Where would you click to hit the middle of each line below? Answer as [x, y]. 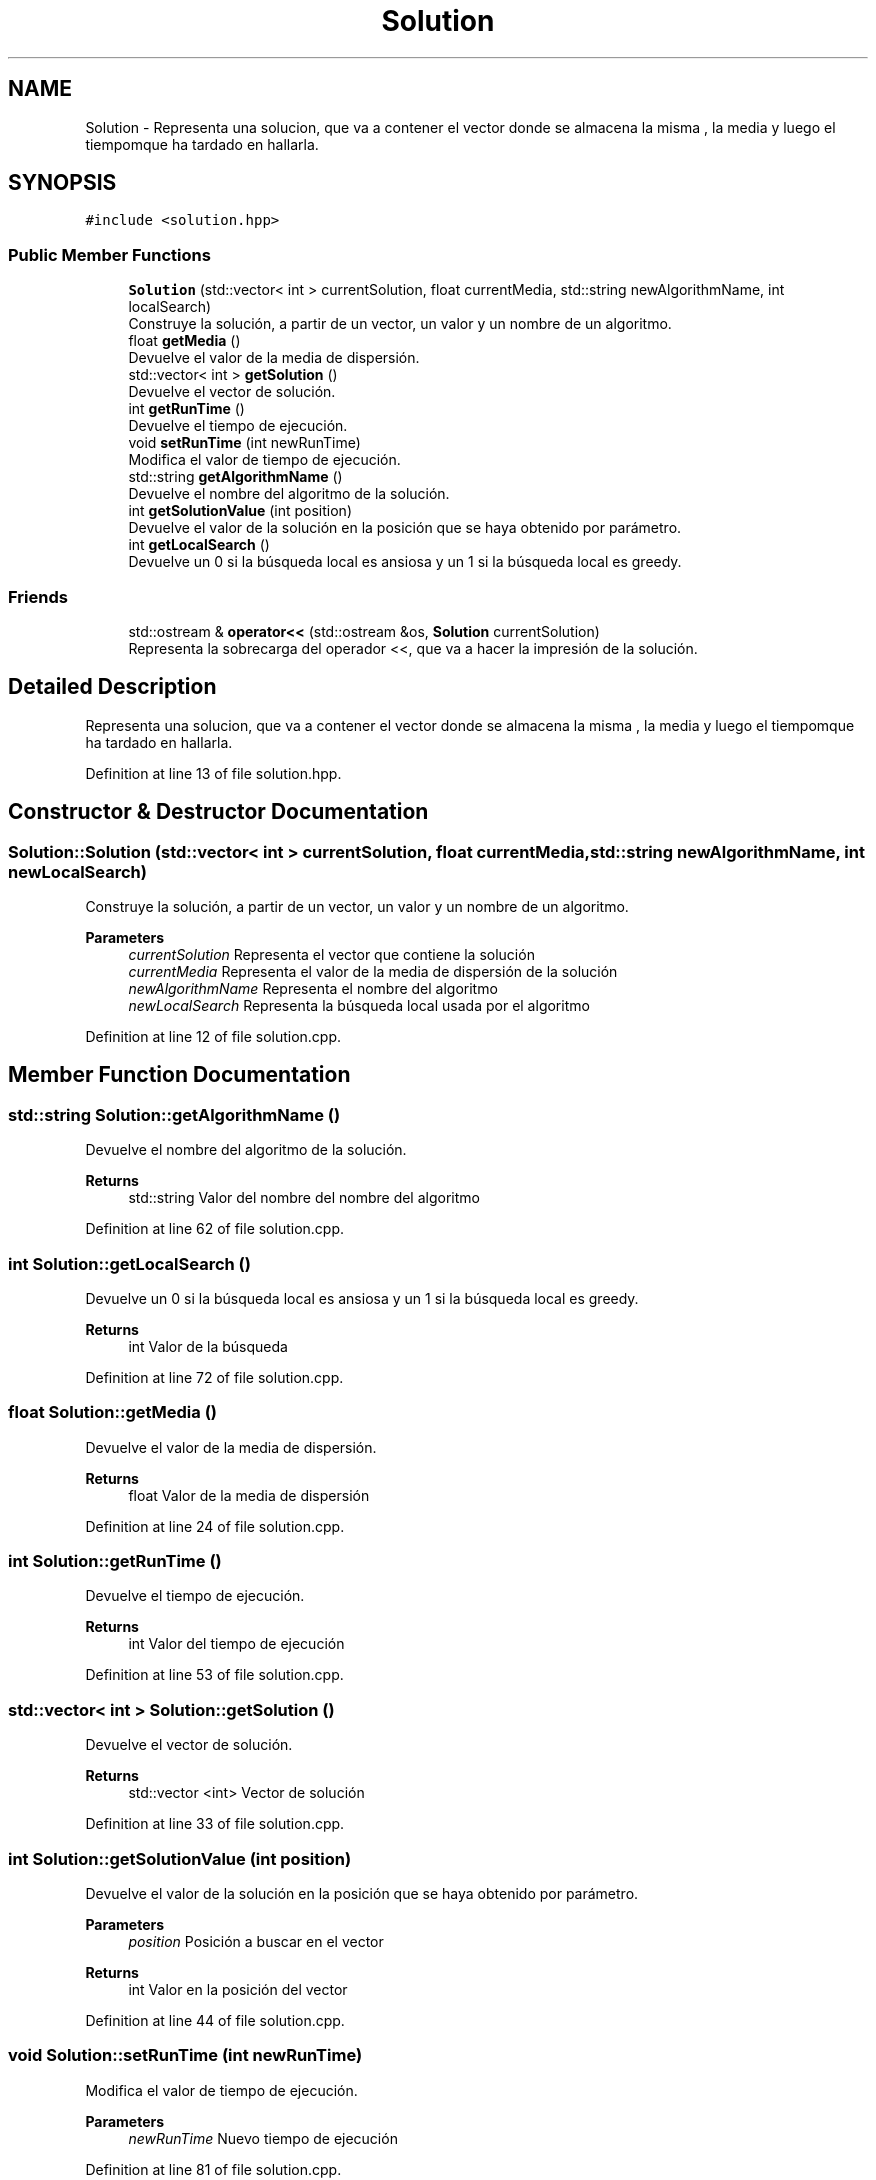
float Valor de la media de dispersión [249, 1495]
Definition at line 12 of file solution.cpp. [213, 1036]
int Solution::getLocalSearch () [129, 1263]
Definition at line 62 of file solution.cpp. [215, 1229]
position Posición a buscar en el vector [256, 1941]
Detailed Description [112, 687]
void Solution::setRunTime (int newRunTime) [185, 2055]
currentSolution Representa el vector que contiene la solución [331, 954]
